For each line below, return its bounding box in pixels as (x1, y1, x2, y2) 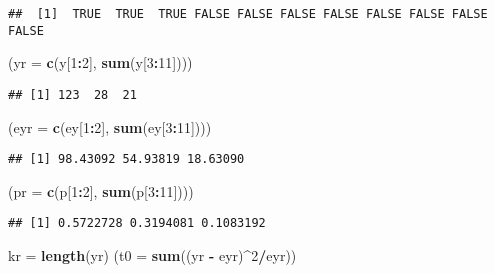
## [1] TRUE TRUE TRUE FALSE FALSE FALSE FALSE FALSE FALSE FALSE (8, 7, 488, 21)
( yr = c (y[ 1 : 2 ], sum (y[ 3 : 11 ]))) (8, 52, 193, 73)
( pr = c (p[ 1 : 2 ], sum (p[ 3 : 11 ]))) (8, 180, 194, 201)
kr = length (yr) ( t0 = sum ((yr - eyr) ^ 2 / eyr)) (8, 245, 297, 266)
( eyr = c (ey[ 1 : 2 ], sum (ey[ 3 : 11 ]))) (8, 116, 212, 137)
